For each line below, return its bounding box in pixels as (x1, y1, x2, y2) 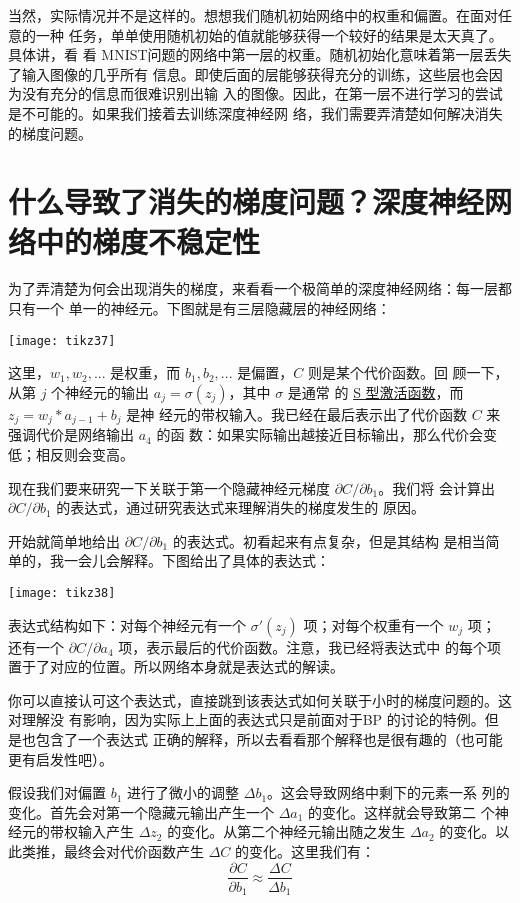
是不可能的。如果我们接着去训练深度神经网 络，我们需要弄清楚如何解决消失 (8, 102, 503, 123)
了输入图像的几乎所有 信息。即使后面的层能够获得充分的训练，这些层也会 (8, 63, 489, 84)
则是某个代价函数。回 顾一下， (307, 362, 509, 383)
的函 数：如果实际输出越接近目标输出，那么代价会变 (156, 424, 498, 445)
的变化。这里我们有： (235, 840, 376, 861)
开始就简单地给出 (8, 530, 120, 551)
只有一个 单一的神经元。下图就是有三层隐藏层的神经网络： (8, 298, 391, 319)
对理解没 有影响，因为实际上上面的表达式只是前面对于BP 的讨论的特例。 (8, 709, 485, 730)
